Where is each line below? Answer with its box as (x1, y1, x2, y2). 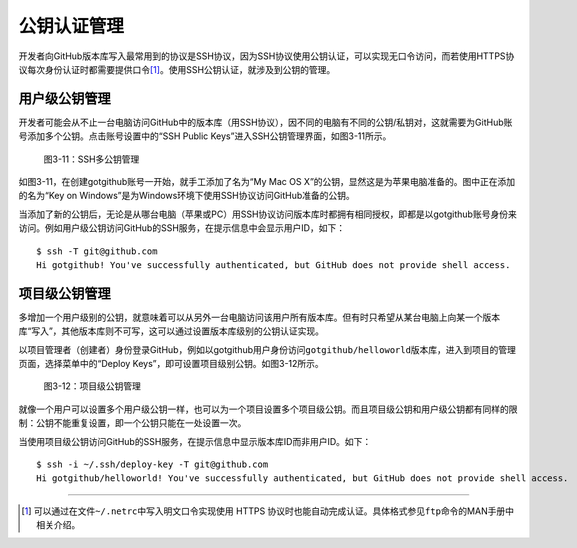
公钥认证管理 (18, 15, 125, 37)
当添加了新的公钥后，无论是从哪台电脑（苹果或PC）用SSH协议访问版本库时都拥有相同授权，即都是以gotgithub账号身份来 (18, 208, 517, 220)
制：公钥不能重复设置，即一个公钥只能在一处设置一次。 (18, 417, 247, 429)
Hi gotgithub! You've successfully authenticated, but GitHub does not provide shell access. (36, 259, 511, 270)
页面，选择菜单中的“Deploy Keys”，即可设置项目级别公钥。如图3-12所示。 (18, 358, 324, 370)
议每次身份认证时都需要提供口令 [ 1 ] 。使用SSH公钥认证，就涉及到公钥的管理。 (18, 63, 336, 75)
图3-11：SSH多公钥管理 (43, 153, 140, 165)
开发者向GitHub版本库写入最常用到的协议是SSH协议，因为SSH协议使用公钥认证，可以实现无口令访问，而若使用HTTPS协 (18, 50, 515, 62)
